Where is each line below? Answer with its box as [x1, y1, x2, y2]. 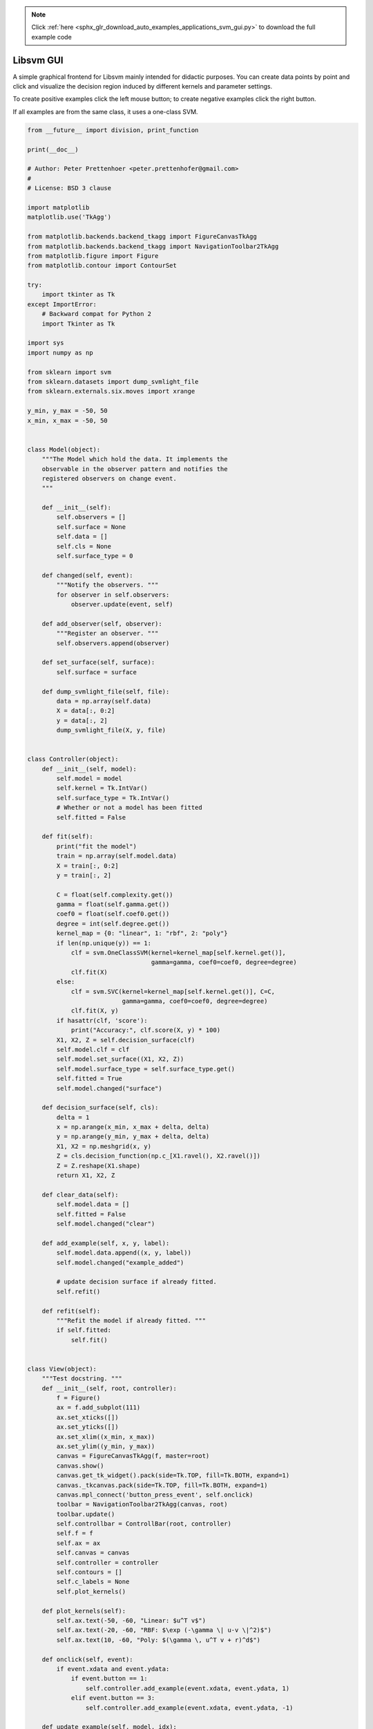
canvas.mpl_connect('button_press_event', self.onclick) [56, 1490, 254, 1499]
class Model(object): [27, 445, 101, 453]
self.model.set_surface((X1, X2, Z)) [56, 1055, 184, 1063]
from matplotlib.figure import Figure [27, 252, 159, 259]
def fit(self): [41, 833, 93, 840]
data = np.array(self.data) [56, 697, 152, 705]
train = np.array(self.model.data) [56, 852, 178, 860]
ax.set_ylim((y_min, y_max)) [56, 1442, 155, 1450]
